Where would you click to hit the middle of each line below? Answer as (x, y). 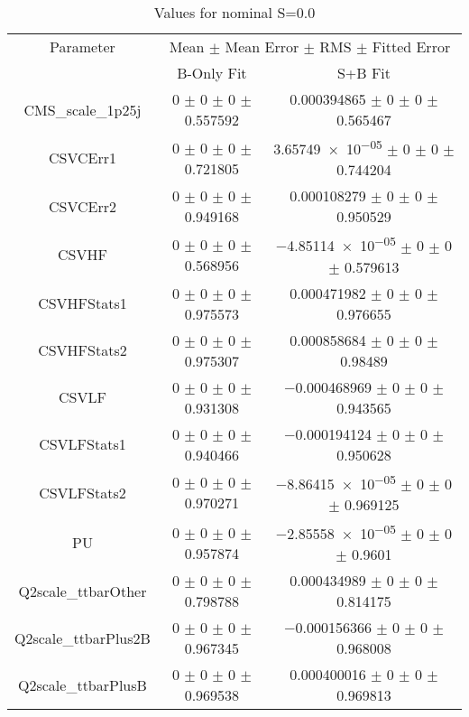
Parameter (83, 47)
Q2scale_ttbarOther (83, 591)
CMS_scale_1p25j (83, 109)
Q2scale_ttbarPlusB (83, 684)
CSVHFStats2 (83, 350)
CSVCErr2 (82, 206)
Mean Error (262, 47)
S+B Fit (364, 73)
